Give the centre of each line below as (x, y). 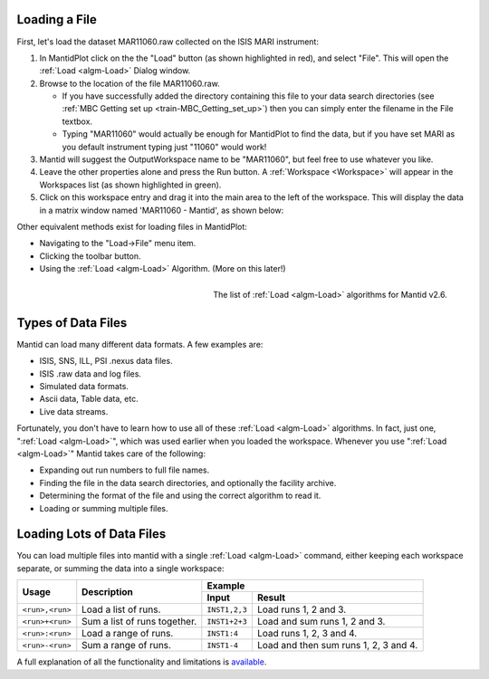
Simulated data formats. (84, 386)
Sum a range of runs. (127, 646)
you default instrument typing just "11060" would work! (164, 147)
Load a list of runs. (121, 609)
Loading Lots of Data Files (91, 534)
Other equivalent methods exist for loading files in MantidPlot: (132, 226)
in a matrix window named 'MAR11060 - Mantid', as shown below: (162, 210)
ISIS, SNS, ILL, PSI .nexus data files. (106, 361)
